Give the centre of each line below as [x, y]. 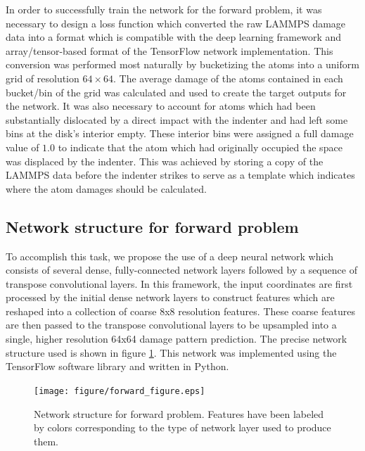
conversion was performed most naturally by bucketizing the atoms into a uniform [182, 64]
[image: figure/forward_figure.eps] [120, 391]
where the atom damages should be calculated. [107, 188]
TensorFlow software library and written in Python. [117, 366]
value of [23, 147]
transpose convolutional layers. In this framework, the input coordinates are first [179, 283]
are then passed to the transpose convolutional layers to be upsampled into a [171, 325]
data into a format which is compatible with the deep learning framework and [174, 37]
